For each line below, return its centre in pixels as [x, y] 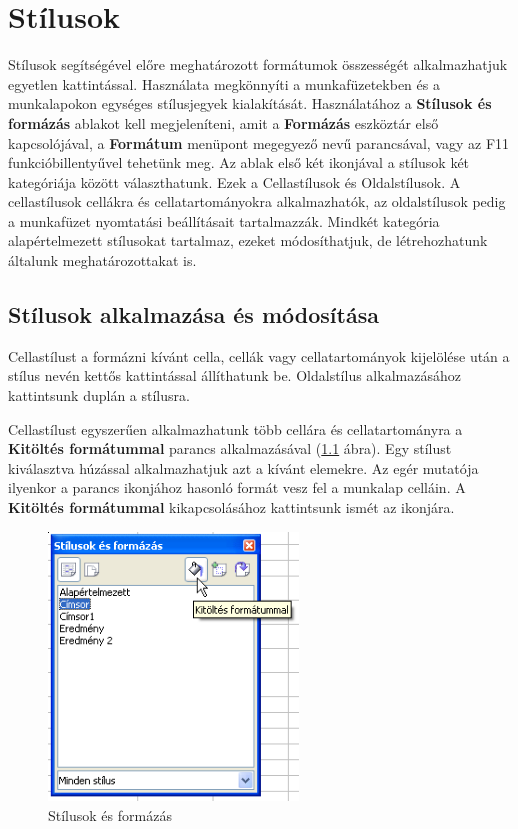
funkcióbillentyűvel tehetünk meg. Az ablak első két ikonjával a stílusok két [239, 162]
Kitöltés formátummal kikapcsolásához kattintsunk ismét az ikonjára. [231, 507]
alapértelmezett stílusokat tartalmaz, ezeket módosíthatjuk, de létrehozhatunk [248, 240]
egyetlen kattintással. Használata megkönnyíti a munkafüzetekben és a [224, 83]
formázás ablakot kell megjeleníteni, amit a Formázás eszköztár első [223, 122]
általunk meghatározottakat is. [102, 260]
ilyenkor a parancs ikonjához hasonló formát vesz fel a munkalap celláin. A [237, 487]
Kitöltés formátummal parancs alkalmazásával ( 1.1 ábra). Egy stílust [230, 448]
